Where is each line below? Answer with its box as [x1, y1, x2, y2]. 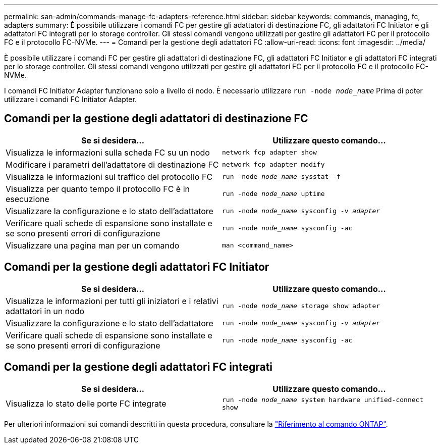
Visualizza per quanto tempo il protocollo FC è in [6, 183, 190, 194]
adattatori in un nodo [6, 306, 85, 316]
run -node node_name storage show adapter [222, 302, 380, 310]
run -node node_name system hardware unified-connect [222, 395, 424, 404]
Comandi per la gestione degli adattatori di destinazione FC [4, 112, 308, 125]
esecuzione [6, 193, 49, 204]
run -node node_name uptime [222, 190, 325, 198]
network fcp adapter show [222, 148, 317, 157]
